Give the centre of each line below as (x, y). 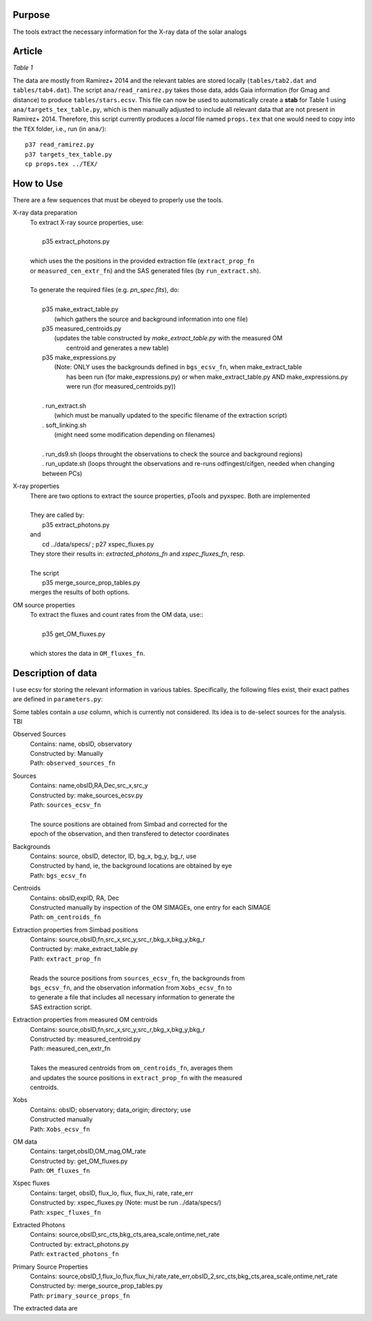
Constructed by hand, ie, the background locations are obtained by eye (131, 865)
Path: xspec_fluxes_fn (65, 1212)
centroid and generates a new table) (118, 348)
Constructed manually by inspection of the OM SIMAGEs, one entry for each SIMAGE (151, 907)
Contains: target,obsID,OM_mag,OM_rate (88, 1151)
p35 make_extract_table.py (80, 309)
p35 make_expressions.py (79, 358)
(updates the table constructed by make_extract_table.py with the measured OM (168, 338)
